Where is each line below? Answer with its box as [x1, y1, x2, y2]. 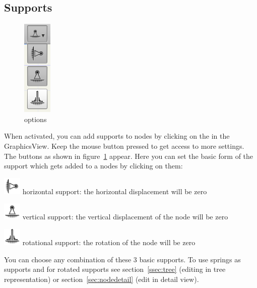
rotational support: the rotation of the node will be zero [22, 237, 196, 247]
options [24, 113, 47, 124]
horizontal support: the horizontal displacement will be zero [22, 186, 207, 196]
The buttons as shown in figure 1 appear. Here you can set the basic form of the [4, 150, 253, 161]
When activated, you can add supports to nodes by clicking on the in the [4, 131, 230, 141]
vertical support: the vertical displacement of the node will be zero [22, 211, 228, 222]
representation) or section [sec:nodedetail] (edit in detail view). [4, 273, 199, 284]
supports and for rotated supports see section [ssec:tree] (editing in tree [4, 264, 226, 274]
